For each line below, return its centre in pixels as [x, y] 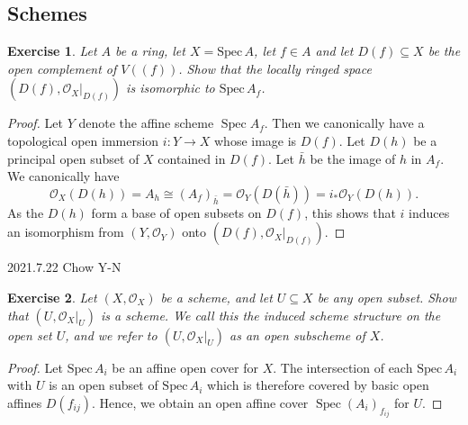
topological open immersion [83, 140]
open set [30, 335]
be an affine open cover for [185, 367]
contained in [192, 158]
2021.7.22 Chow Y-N [64, 267]
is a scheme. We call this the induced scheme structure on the [270, 315]
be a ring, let [150, 51]
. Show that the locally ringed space [275, 68]
